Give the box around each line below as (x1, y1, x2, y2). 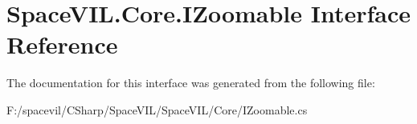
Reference (6, 28, 118, 61)
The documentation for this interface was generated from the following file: (6, 74, 375, 91)
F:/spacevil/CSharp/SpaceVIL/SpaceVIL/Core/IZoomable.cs (6, 101, 308, 118)
